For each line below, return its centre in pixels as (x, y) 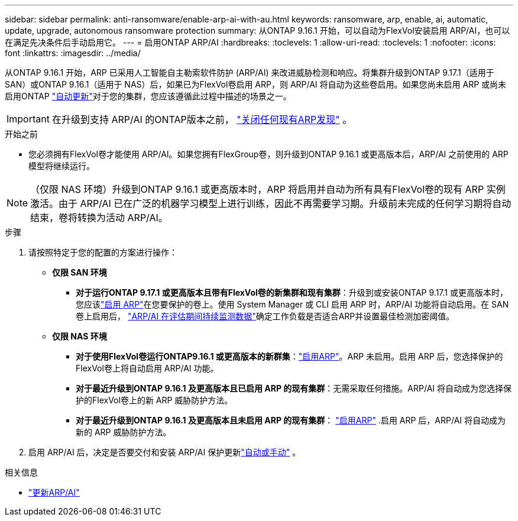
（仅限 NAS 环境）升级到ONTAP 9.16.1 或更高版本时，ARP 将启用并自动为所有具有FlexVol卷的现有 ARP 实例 (268, 189)
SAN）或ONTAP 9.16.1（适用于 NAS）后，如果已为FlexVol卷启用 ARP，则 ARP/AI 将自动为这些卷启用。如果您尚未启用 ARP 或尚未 (256, 84)
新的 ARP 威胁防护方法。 (124, 432)
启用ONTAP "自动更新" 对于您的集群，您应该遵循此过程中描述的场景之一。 (148, 96)
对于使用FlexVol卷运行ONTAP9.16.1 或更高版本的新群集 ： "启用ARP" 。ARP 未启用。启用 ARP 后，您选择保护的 (289, 356)
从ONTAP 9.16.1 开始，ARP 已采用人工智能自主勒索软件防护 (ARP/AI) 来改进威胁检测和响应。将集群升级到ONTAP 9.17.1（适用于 (250, 72)
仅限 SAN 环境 (80, 272)
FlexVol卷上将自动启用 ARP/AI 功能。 (147, 368)
